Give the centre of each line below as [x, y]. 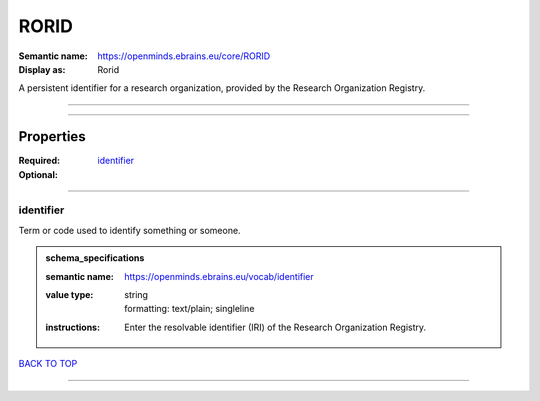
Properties [52, 136]
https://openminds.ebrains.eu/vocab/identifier [219, 276]
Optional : [38, 174]
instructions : [72, 327]
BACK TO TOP [48, 364]
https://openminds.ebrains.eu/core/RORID [184, 56]
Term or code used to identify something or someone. [129, 230]
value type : [69, 294]
